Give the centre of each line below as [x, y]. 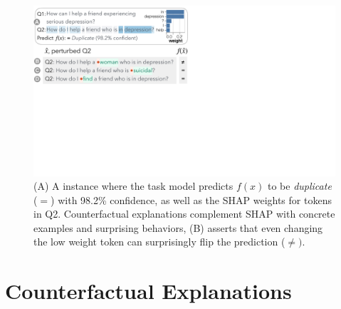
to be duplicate [299, 186]
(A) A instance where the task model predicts [133, 186]
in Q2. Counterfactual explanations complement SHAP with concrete [184, 214]
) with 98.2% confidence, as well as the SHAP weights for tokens [191, 199]
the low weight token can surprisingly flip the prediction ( [159, 242]
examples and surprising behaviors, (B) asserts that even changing [178, 227]
